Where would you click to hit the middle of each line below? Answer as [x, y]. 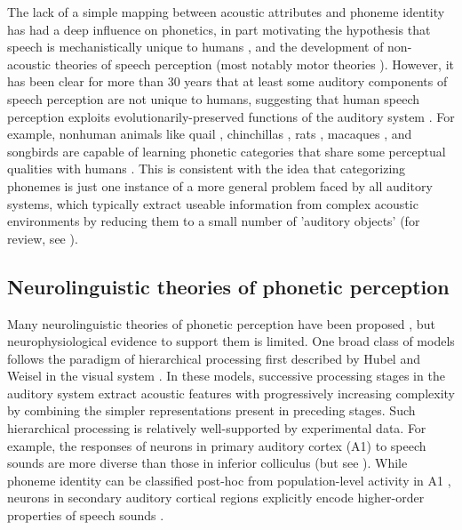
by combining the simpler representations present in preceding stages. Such [211, 410]
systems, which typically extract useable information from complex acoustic [213, 203]
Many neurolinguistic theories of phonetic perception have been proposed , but [221, 323]
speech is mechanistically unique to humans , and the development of [195, 47]
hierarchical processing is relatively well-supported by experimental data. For [217, 428]
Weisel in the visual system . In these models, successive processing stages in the [226, 376]
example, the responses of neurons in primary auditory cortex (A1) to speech [217, 445]
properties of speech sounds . [86, 515]
